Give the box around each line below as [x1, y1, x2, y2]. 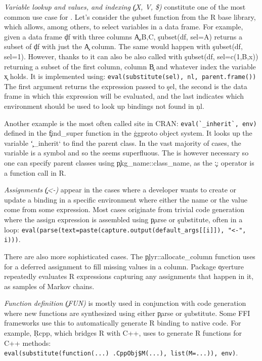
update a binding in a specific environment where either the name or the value [4, 194, 247, 205]
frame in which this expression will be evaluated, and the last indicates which [4, 91, 244, 101]
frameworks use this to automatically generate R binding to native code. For [4, 317, 241, 328]
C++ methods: [4, 337, 51, 348]
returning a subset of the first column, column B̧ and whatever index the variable [4, 61, 256, 71]
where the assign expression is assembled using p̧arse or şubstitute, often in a [4, 214, 243, 224]
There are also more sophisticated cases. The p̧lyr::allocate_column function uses [4, 251, 255, 261]
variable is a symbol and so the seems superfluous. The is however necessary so [4, 147, 249, 158]
